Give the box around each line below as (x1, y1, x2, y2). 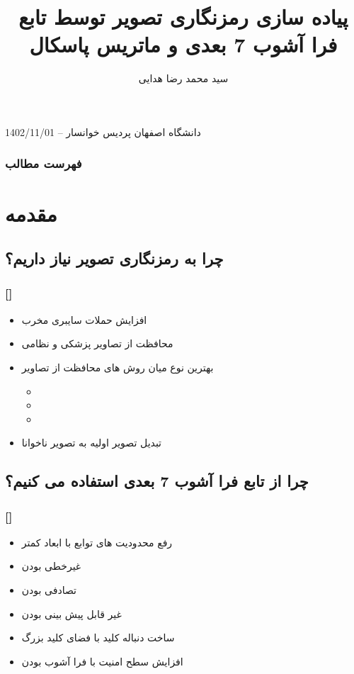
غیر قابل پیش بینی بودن (21, 606, 122, 621)
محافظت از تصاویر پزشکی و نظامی (21, 336, 173, 351)
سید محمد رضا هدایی (138, 71, 229, 86)
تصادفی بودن (21, 583, 77, 597)
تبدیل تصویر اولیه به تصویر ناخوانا (21, 435, 162, 450)
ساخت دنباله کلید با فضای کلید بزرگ (21, 630, 175, 645)
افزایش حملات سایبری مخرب (21, 312, 147, 327)
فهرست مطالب (5, 155, 82, 172)
